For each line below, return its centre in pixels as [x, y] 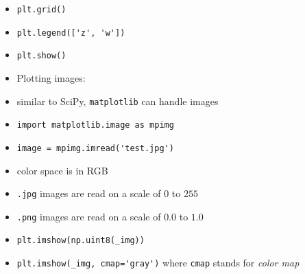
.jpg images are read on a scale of [89, 193]
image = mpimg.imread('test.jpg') [95, 148]
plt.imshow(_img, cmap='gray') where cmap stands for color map [158, 263]
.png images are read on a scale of [89, 216]
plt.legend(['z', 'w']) [71, 33]
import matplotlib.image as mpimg [95, 125]
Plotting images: [51, 77]
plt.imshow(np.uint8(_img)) [81, 241]
